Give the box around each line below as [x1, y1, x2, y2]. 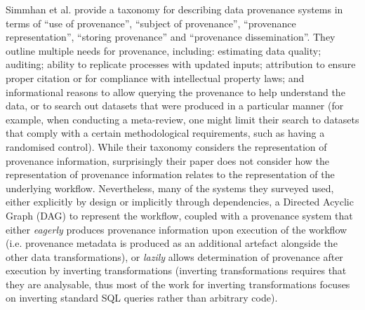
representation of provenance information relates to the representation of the [6, 167, 335, 182]
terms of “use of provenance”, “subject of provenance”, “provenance [6, 15, 296, 30]
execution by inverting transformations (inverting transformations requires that [6, 263, 347, 278]
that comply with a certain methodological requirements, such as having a [6, 126, 325, 140]
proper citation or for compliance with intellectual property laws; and [6, 70, 305, 85]
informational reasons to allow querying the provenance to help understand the [6, 84, 345, 99]
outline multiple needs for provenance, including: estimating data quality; [6, 43, 321, 58]
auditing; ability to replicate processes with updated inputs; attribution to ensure [6, 57, 356, 72]
